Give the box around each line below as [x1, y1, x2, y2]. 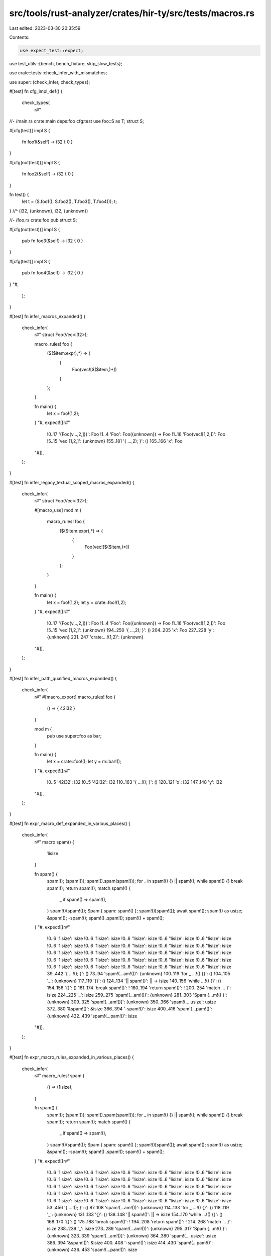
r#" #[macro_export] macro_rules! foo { [34, 694, 116, 700]
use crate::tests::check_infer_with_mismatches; [9, 70, 107, 76]
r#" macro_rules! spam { [34, 1073, 85, 1079]
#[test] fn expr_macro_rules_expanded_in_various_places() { [9, 1054, 134, 1060]
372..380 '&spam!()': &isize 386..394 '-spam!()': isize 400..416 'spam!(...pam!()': [47, 1006, 213, 1012]
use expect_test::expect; [20, 48, 84, 53]
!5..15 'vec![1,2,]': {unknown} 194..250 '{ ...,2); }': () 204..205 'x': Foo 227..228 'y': [47, 627, 214, 633]
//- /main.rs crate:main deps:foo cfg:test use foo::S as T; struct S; [9, 118, 145, 124]
